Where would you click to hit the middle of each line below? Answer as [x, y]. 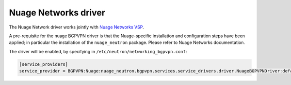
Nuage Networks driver [57, 13]
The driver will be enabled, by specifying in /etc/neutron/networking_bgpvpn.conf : [98, 51]
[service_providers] [43, 64]
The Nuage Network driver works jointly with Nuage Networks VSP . [76, 27]
